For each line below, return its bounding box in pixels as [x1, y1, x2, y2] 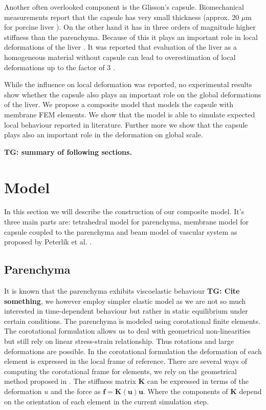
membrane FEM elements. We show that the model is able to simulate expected [4, 109, 255, 119]
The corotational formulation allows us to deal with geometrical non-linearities [4, 325, 251, 336]
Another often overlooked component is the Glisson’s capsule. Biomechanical [4, 2, 244, 12]
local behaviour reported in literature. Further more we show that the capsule [4, 119, 248, 130]
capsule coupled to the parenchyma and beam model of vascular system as [4, 226, 237, 237]
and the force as [50, 385, 101, 396]
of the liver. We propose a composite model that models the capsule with [4, 99, 233, 110]
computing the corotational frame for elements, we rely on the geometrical [4, 365, 237, 376]
